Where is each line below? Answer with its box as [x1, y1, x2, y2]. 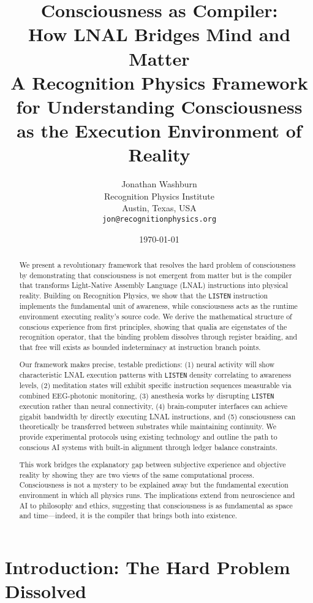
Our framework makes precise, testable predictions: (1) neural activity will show [19, 359, 275, 370]
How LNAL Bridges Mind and [28, 21, 291, 47]
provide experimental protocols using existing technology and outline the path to [19, 431, 277, 442]
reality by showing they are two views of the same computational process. [19, 469, 254, 480]
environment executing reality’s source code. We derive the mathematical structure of [19, 311, 292, 321]
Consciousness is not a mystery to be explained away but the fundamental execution [19, 480, 288, 490]
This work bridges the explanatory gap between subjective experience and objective [19, 459, 286, 470]
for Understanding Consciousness [16, 93, 303, 119]
